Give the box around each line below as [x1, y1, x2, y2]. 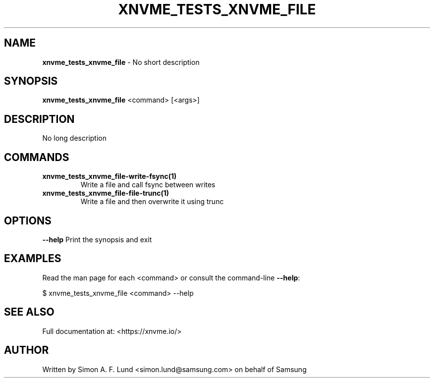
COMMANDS [4, 151, 69, 164]
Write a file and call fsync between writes [80, 180, 216, 189]
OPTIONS [4, 214, 52, 227]
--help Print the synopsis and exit [42, 235, 152, 244]
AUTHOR [4, 344, 49, 357]
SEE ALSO [4, 306, 54, 319]
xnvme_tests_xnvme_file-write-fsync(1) [42, 172, 177, 181]
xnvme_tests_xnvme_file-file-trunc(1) [42, 189, 169, 198]
